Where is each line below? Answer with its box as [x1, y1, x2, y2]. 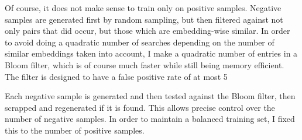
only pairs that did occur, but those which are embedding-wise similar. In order [5, 24, 290, 37]
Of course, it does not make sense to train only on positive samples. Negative [5, 2, 282, 13]
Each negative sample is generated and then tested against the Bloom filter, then [5, 90, 296, 102]
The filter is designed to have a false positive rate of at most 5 [5, 70, 228, 82]
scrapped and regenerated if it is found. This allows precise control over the [5, 101, 275, 113]
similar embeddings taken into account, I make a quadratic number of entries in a [5, 47, 298, 60]
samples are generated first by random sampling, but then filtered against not [5, 13, 283, 25]
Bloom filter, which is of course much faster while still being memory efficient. [5, 58, 284, 71]
